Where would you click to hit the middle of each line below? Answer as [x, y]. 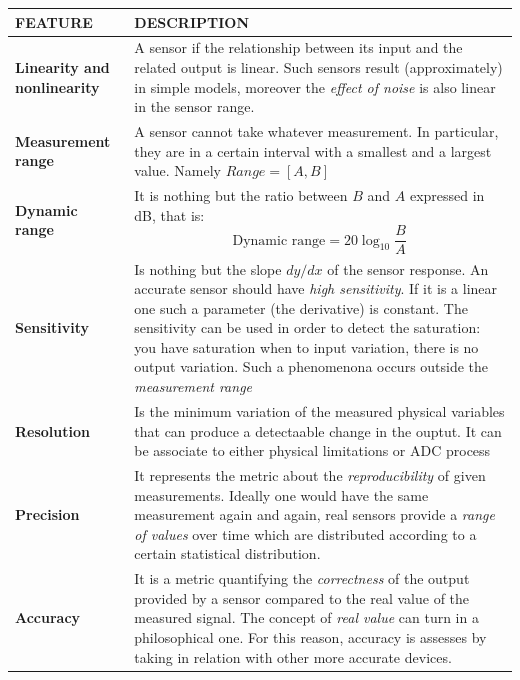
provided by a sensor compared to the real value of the [302, 597]
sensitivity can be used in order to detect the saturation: [307, 327]
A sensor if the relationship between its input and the [298, 47]
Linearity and [62, 66]
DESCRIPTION [191, 21]
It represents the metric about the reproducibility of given [310, 474]
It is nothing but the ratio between [241, 195]
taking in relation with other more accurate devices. [293, 656]
